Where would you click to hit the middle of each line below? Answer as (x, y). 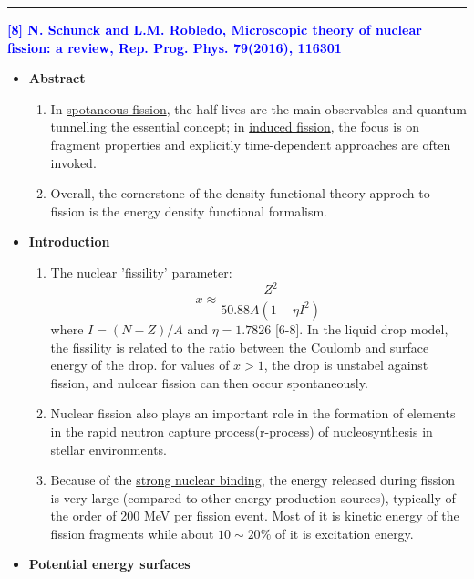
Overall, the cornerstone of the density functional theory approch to (240, 193)
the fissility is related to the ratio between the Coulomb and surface (240, 347)
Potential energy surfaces (109, 564)
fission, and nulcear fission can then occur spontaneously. (209, 382)
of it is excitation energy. (344, 533)
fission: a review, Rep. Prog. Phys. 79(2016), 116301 (175, 47)
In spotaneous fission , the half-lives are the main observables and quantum (258, 108)
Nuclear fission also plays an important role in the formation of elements (253, 413)
